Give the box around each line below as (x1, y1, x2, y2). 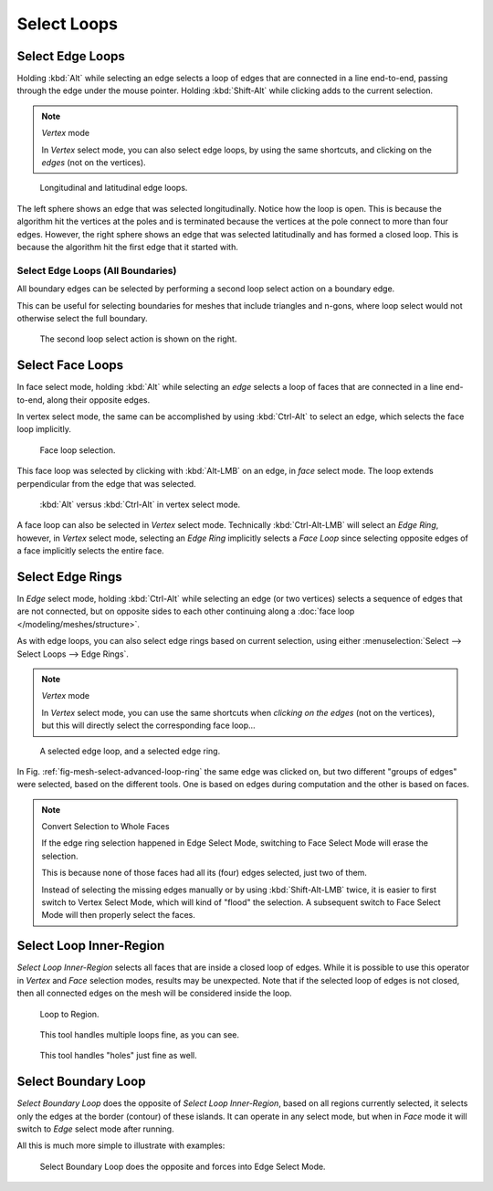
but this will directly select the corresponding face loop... (41, 720, 256, 731)
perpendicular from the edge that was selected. (16, 478, 196, 489)
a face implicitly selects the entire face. (16, 545, 164, 556)
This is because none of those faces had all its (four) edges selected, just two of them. (41, 868, 367, 879)
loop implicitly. (16, 424, 72, 435)
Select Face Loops (16, 357, 124, 374)
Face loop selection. (39, 444, 116, 456)
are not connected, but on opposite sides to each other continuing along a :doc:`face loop (16, 606, 355, 617)
